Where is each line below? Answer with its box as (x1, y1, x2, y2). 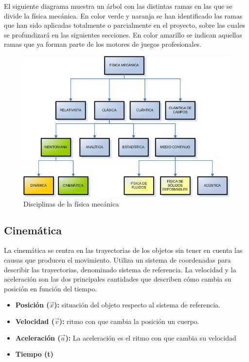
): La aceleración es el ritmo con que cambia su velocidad (65, 332, 236, 343)
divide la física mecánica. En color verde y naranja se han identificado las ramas (4, 10, 243, 20)
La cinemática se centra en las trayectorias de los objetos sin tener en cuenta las (4, 245, 243, 255)
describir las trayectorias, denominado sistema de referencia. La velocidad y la (4, 264, 236, 274)
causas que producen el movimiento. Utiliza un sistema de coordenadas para (4, 255, 231, 265)
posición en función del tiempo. (4, 283, 97, 293)
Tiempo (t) (15, 349, 53, 359)
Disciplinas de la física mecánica (23, 198, 119, 209)
